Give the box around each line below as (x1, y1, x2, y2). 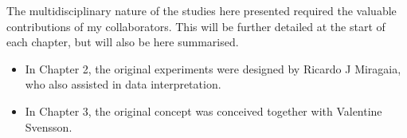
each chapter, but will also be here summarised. (6, 34, 239, 50)
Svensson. (25, 118, 72, 135)
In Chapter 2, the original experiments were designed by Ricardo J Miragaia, (25, 60, 401, 77)
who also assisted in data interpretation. (25, 76, 221, 93)
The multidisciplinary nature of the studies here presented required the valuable (6, 2, 397, 18)
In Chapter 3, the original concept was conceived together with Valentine (25, 102, 382, 119)
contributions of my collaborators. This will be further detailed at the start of (6, 18, 385, 34)
